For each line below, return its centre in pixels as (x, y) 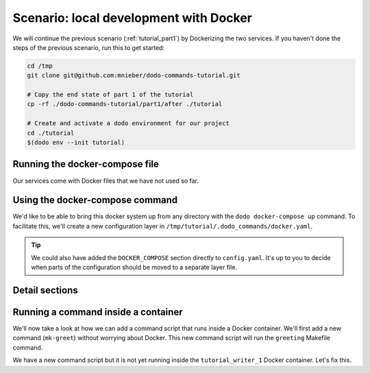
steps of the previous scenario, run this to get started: (88, 47)
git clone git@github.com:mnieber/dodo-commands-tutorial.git (134, 76)
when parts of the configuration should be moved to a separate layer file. (134, 268)
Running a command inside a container (98, 312)
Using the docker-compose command (95, 200)
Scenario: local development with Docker (133, 18)
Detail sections (45, 290)
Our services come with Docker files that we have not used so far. (106, 181)
